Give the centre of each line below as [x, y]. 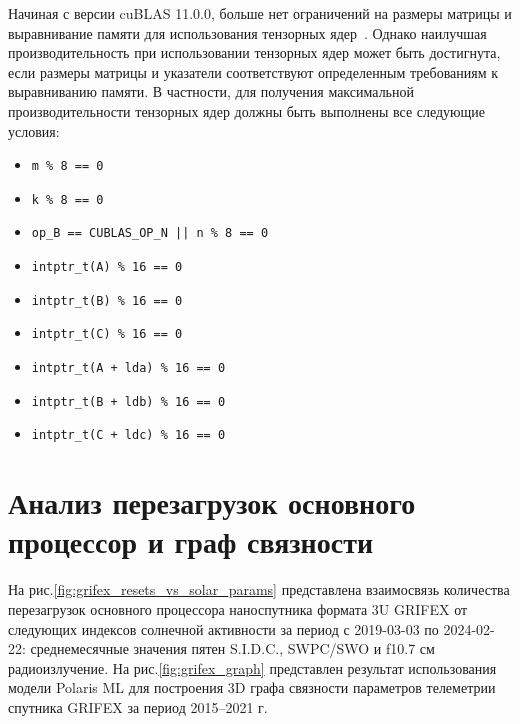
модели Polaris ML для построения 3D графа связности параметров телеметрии [252, 687]
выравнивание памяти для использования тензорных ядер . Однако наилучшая [247, 32]
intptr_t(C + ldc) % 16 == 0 [128, 435]
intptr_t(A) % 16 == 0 [107, 267]
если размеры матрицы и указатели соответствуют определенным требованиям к [253, 71]
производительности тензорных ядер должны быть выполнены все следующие [247, 110]
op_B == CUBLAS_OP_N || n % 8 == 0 [150, 233]
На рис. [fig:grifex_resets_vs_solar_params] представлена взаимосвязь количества [259, 589]
